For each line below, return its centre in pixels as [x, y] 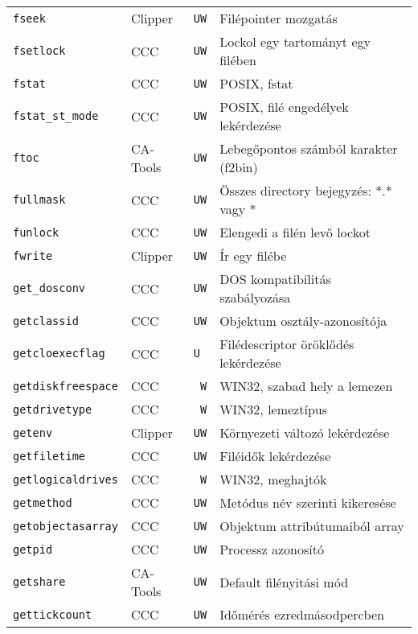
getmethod [43, 502]
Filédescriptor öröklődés [287, 344]
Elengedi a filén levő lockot [295, 232]
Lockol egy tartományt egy [295, 41]
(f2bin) [239, 167]
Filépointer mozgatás [279, 18]
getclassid [46, 321]
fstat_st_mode [56, 116]
